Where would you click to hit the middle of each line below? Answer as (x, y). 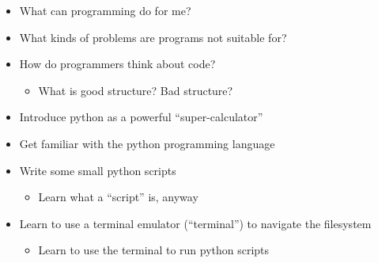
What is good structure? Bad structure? (136, 90)
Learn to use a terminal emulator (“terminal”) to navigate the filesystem (195, 223)
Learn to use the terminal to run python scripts (154, 250)
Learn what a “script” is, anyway (118, 197)
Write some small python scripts (98, 170)
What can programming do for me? (105, 10)
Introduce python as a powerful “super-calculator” (141, 117)
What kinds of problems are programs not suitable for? (153, 37)
